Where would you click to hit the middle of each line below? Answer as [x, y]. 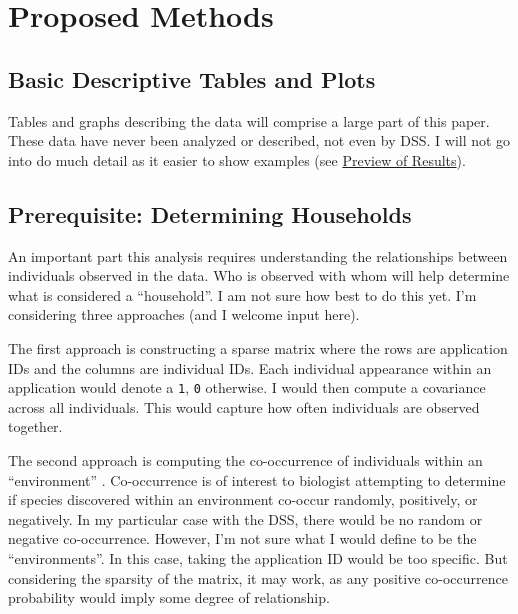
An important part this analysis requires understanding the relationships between [258, 255]
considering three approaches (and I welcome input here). [184, 314]
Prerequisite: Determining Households [210, 213]
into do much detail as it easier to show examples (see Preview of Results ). [237, 159]
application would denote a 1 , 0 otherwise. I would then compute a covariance [247, 387]
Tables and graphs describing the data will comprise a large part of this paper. [249, 120]
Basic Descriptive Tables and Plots [192, 78]
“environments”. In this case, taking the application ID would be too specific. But [258, 557]
